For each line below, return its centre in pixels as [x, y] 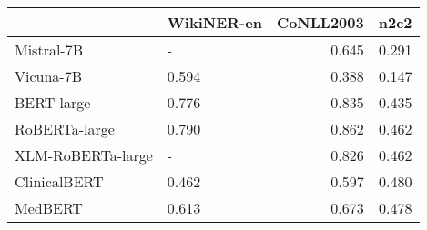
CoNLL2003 [320, 22]
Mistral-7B [49, 50]
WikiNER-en [214, 22]
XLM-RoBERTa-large [84, 155]
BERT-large [53, 102]
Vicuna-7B [49, 76]
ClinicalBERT [59, 181]
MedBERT [49, 208]
